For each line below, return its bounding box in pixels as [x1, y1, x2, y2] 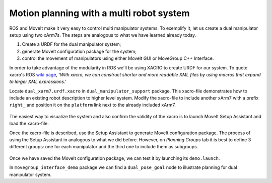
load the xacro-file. [9, 121, 49, 127]
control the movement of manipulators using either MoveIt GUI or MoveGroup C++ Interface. [22, 55, 214, 61]
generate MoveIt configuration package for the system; [22, 48, 137, 54]
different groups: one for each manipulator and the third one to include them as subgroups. [9, 144, 198, 150]
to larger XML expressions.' [9, 78, 66, 85]
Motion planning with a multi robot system [9, 8, 190, 19]
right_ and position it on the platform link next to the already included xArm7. [9, 102, 176, 108]
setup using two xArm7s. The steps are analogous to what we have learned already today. [9, 32, 196, 38]
